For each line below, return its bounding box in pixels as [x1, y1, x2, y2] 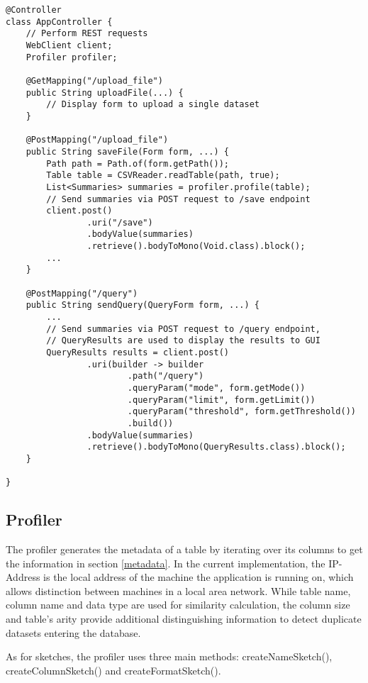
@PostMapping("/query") [26, 288, 138, 299]
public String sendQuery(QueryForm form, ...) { [26, 300, 260, 311]
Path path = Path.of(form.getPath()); [46, 158, 229, 169]
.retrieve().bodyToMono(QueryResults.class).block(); [87, 442, 346, 452]
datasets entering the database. [6, 625, 141, 640]
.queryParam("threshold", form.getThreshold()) [127, 406, 356, 417]
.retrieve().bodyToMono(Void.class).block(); [87, 241, 306, 252]
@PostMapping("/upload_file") [26, 135, 169, 145]
